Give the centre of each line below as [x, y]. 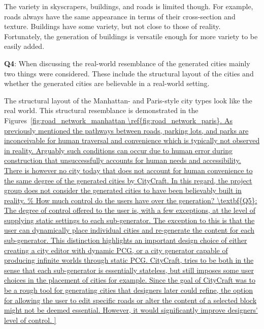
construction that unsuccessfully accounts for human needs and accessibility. [123, 160]
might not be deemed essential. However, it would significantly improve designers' [131, 310]
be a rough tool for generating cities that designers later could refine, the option [129, 290]
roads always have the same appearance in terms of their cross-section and [120, 16]
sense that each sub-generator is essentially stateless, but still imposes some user [129, 270]
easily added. [24, 46]
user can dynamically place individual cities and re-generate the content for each [129, 230]
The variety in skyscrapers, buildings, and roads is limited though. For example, [129, 6]
